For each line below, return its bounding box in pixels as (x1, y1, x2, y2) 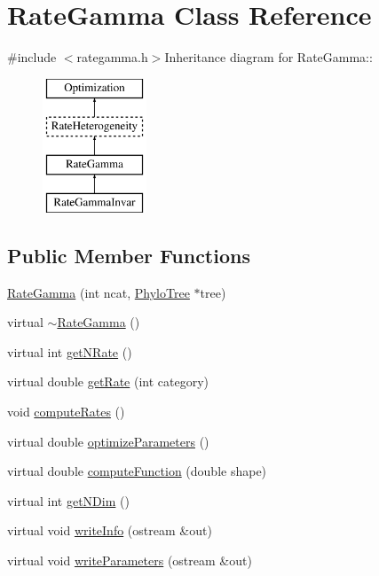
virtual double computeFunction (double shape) (7, 462, 267, 480)
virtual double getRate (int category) (7, 372, 209, 391)
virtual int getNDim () (7, 491, 130, 510)
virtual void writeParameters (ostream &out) (7, 551, 252, 570)
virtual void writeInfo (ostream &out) (7, 521, 212, 540)
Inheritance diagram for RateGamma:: (164, 48, 373, 66)
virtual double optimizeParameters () (7, 432, 209, 450)
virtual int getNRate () (7, 342, 132, 361)
